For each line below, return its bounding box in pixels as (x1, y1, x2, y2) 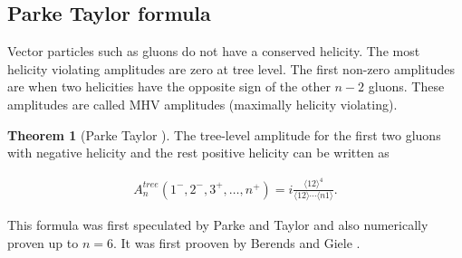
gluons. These (368, 77, 445, 96)
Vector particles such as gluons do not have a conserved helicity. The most (7, 42, 420, 61)
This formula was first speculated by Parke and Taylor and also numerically (7, 215, 428, 234)
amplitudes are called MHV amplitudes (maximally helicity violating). (7, 94, 398, 113)
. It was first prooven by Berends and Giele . (112, 233, 361, 252)
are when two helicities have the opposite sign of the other (7, 77, 331, 96)
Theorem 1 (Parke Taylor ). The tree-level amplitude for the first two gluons (7, 125, 441, 144)
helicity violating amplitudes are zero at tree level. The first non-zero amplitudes (7, 59, 455, 78)
